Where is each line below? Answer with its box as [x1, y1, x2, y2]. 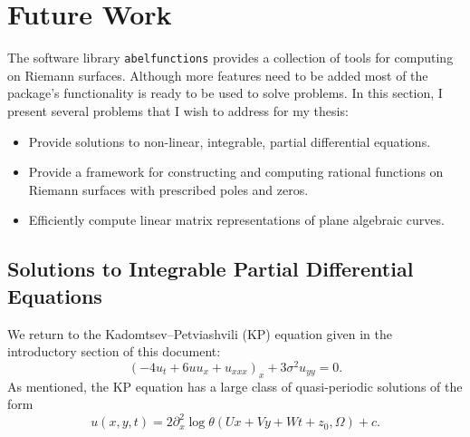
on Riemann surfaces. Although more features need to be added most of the [7, 65, 428, 84]
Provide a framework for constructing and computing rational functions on [28, 162, 444, 181]
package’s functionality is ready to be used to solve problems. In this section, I [7, 83, 443, 102]
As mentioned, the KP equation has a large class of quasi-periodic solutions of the [7, 376, 463, 395]
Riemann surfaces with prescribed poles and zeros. [28, 180, 309, 199]
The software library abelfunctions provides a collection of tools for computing [7, 48, 454, 67]
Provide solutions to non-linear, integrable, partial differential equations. [28, 131, 431, 151]
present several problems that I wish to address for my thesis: [7, 101, 349, 120]
